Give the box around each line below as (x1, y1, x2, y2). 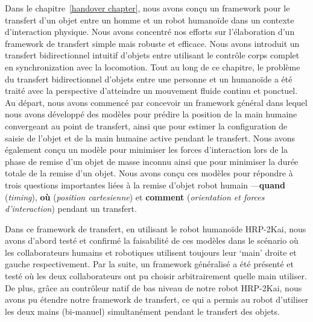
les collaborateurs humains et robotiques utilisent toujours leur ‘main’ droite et (5, 246, 297, 258)
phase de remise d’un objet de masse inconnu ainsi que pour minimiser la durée (5, 155, 299, 167)
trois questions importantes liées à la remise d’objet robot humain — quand (5, 178, 285, 191)
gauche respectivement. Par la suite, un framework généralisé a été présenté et (5, 258, 294, 270)
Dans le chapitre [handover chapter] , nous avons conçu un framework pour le (5, 2, 290, 14)
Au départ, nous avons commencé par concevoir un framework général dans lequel (5, 96, 308, 108)
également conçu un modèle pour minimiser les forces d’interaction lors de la (5, 143, 288, 156)
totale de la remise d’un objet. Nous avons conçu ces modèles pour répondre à (5, 167, 293, 179)
